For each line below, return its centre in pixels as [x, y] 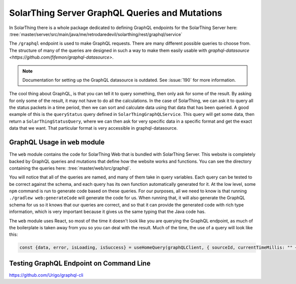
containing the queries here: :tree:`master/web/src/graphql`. [70, 168]
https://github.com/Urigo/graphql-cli [46, 275]
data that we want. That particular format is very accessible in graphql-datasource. [93, 128]
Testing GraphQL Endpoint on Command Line [80, 263]
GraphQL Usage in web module [57, 142]
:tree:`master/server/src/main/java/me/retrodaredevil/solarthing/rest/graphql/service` [96, 34]
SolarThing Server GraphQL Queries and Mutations [116, 13]
